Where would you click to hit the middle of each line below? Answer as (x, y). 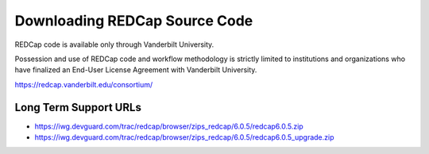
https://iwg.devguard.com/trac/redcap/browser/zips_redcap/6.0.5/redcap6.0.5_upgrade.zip (184, 137)
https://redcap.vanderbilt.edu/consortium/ (84, 84)
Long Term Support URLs (78, 107)
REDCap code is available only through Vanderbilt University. (114, 44)
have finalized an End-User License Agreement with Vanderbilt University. (136, 70)
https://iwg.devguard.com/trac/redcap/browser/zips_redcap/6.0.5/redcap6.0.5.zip (169, 126)
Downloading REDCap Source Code (134, 21)
